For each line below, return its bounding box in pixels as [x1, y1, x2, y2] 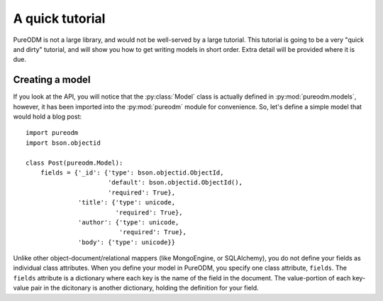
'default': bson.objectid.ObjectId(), [107, 178, 243, 187]
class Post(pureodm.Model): [26, 158, 123, 167]
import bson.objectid [26, 138, 101, 147]
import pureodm [26, 128, 79, 137]
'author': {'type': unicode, [78, 218, 179, 226]
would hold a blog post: [13, 112, 82, 121]
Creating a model [13, 74, 91, 86]
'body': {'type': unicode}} [78, 238, 176, 246]
